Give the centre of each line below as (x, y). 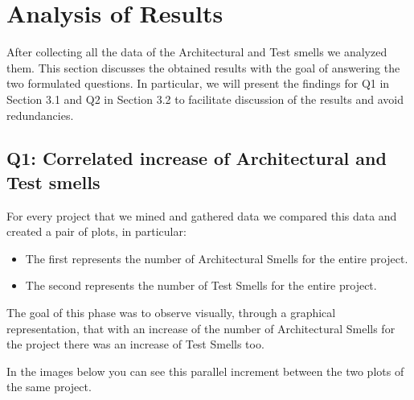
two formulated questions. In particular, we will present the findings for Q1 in (198, 83)
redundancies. (40, 115)
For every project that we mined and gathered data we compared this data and (202, 215)
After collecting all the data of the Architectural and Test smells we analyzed (197, 52)
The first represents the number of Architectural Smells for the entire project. (217, 258)
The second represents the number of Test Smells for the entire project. (201, 285)
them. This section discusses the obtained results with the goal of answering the (203, 67)
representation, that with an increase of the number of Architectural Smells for (201, 328)
